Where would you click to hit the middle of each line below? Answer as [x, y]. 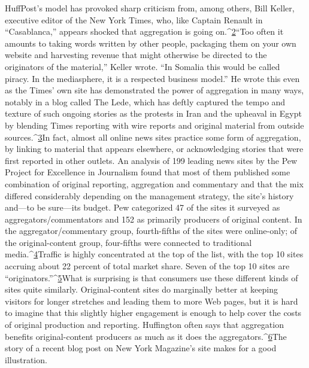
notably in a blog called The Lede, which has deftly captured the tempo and [145, 101]
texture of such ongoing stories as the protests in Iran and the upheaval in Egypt [153, 113]
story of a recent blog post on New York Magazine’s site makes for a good [141, 348]
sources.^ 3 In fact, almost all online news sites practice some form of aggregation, [153, 137]
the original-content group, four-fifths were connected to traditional [128, 242]
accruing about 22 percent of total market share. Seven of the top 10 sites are [147, 266]
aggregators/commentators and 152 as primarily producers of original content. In [154, 219]
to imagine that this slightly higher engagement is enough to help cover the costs [153, 313]
